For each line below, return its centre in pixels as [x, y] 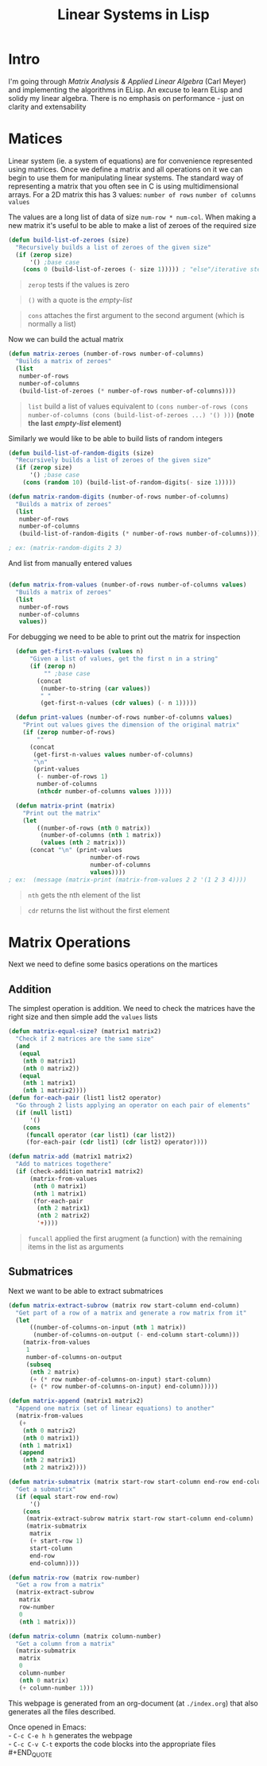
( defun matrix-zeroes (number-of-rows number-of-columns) [106, 354]
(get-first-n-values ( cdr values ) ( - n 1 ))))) [118, 703]
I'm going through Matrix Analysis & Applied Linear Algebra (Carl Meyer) [127, 81]
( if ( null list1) [44, 1113]
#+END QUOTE [30, 1753]
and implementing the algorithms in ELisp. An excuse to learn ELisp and [125, 90]
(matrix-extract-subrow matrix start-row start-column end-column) [140, 1519]
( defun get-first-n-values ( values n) [80, 652]
